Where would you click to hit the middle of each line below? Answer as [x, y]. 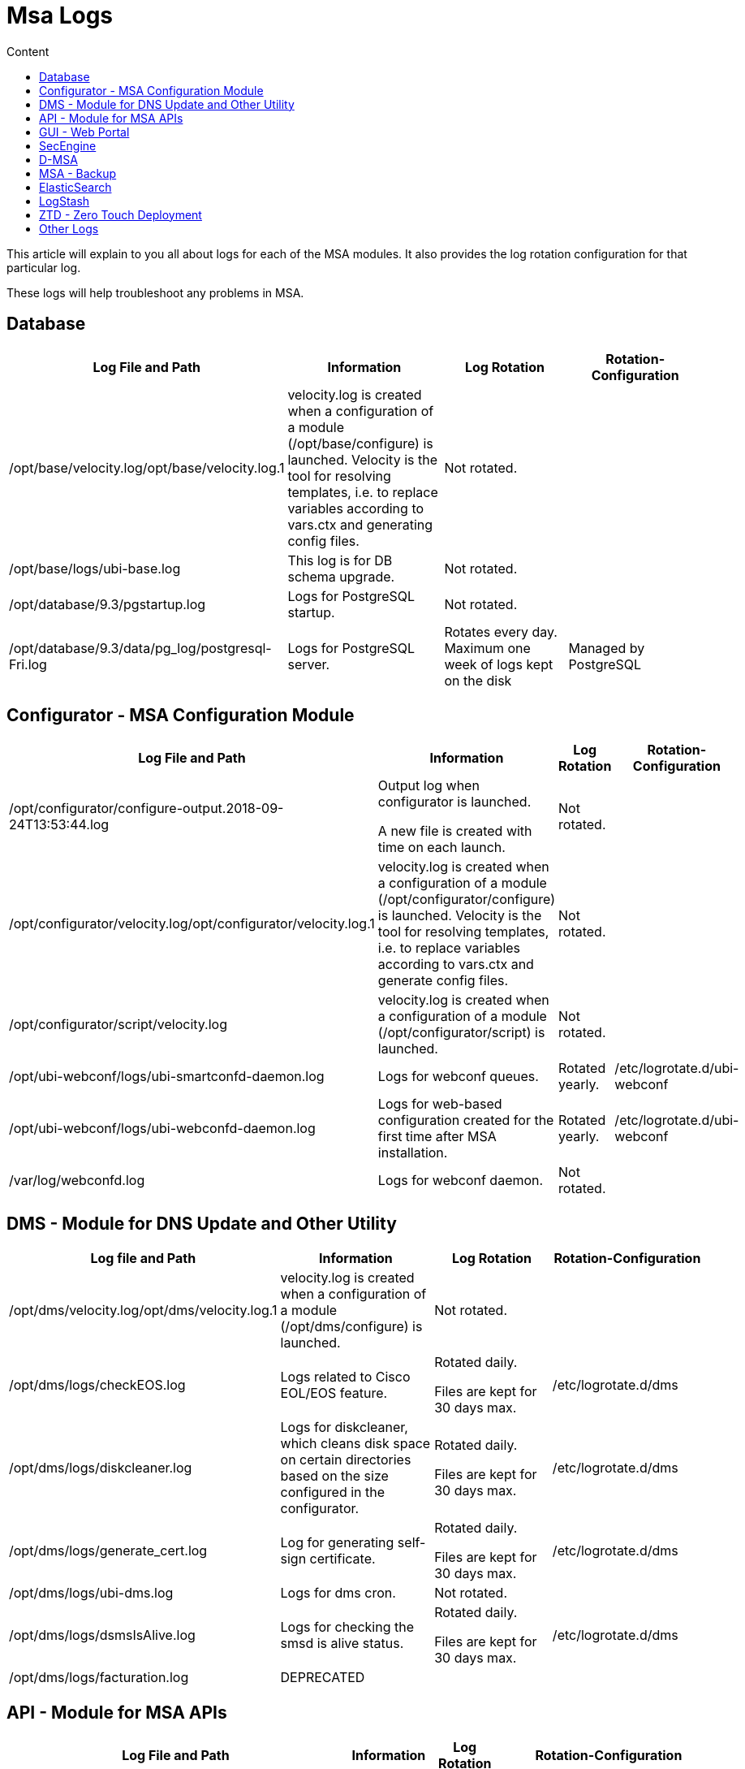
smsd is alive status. [342, 1644]
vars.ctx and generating [360, 524]
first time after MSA [437, 1137]
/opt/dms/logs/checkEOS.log [97, 1385]
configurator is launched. [454, 802]
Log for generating [337, 1543]
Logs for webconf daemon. [461, 1181]
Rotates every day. [501, 631]
